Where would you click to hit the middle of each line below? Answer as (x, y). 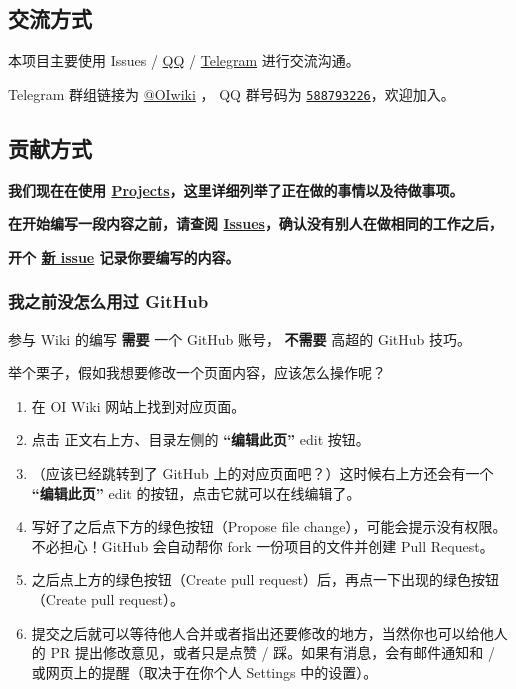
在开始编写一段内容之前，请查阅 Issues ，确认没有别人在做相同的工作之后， (255, 223)
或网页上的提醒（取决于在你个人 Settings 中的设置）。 (204, 671)
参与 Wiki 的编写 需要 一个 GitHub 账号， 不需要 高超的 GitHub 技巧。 (239, 338)
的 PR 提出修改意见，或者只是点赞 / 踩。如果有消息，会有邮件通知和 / (263, 652)
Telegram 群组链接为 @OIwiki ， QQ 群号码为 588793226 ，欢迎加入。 (231, 93)
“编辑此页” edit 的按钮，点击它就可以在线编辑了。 (196, 492)
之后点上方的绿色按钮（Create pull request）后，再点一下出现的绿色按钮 (265, 579)
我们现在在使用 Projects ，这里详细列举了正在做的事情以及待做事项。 (236, 189)
